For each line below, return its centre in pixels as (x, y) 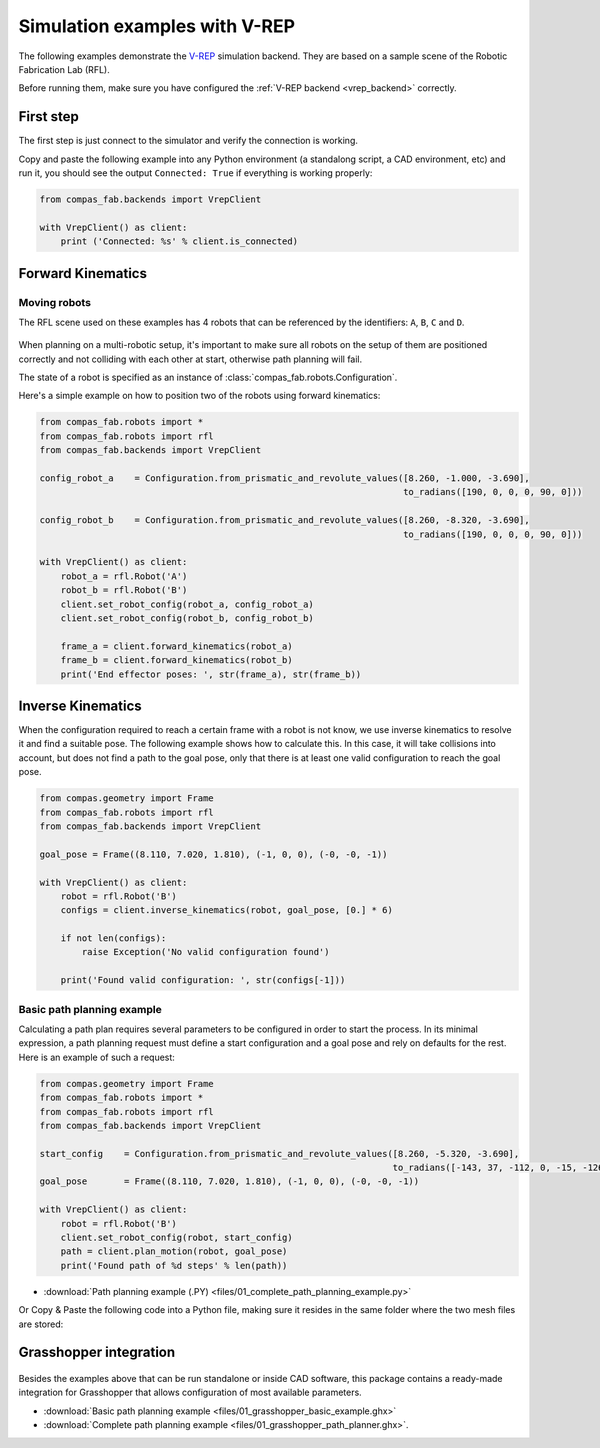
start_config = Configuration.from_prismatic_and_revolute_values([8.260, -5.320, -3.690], (279, 1153)
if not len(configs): (113, 938)
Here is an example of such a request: (96, 1057)
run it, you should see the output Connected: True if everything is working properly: (195, 173)
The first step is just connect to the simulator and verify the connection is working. (188, 141)
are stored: (41, 1324)
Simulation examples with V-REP (156, 26)
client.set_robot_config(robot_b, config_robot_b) (187, 618)
